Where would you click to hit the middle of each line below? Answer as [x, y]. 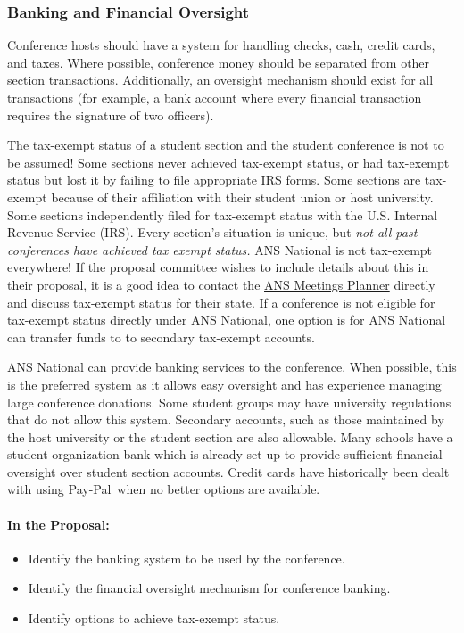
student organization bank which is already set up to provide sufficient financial [225, 454]
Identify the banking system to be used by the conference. [186, 558]
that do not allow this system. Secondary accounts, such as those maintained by [226, 419]
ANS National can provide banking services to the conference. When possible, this [232, 367]
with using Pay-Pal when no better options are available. [164, 489]
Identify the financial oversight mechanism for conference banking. [209, 588]
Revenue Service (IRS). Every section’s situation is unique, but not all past [212, 232]
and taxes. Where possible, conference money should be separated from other [219, 62]
